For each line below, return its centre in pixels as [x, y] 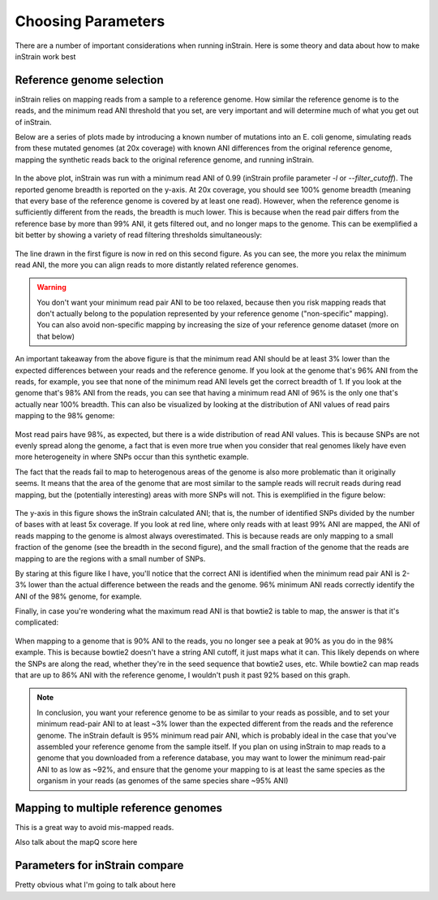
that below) [56, 336]
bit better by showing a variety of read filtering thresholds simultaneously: [139, 235]
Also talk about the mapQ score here [76, 842]
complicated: [37, 622]
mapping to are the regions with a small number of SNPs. [110, 558]
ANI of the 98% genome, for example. [78, 596]
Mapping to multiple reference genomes [119, 808]
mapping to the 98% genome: [65, 416]
